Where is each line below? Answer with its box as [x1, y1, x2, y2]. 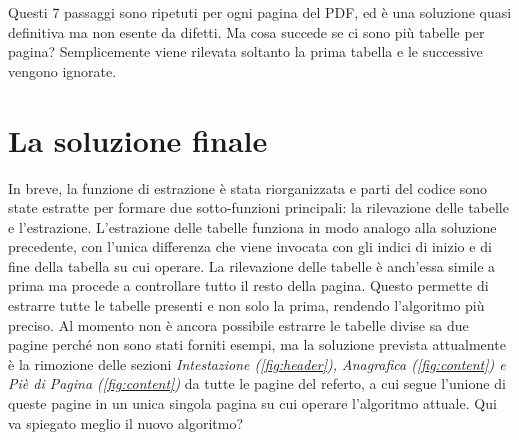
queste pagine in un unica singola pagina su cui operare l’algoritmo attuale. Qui [8, 393, 497, 414]
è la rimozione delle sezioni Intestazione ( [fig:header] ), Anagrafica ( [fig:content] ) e [8, 353, 506, 374]
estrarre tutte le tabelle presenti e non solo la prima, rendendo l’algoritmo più [8, 295, 485, 316]
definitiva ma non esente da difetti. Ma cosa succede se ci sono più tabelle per [8, 21, 485, 42]
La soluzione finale [8, 119, 268, 160]
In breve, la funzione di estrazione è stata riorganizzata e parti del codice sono [8, 177, 488, 198]
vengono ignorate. [8, 60, 117, 81]
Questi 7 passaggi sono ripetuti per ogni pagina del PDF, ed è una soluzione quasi [8, 2, 512, 22]
